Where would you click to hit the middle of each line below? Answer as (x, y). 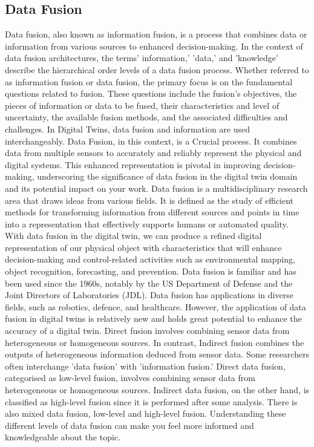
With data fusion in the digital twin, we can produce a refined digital (133, 236)
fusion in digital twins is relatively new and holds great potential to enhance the (153, 318)
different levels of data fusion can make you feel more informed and (129, 425)
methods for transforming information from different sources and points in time (152, 212)
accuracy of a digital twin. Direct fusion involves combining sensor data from (147, 331)
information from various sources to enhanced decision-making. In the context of (154, 46)
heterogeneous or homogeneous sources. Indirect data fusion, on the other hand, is (157, 390)
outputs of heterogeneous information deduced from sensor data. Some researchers (157, 354)
